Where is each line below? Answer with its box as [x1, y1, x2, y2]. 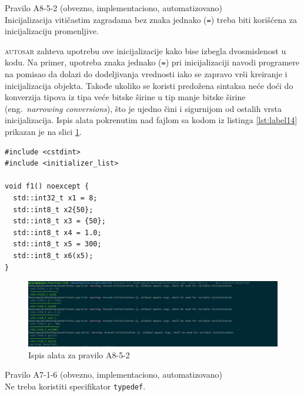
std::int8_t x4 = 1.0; [13, 228, 102, 237]
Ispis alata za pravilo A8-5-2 [28, 348, 130, 361]
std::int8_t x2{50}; [13, 205, 93, 214]
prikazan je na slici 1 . [5, 126, 82, 138]
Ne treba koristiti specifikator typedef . [5, 379, 146, 392]
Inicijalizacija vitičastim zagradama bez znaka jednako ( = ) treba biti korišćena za [5, 13, 298, 25]
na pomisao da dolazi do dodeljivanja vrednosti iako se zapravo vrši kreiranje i [5, 68, 288, 80]
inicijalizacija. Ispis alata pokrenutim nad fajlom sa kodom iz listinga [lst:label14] [5, 114, 298, 126]
